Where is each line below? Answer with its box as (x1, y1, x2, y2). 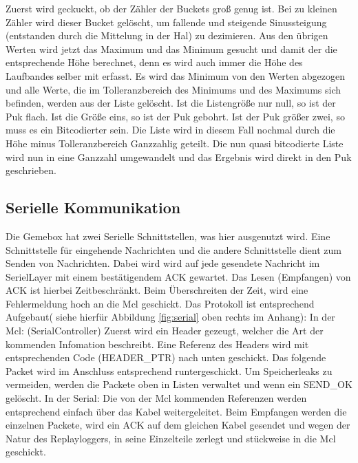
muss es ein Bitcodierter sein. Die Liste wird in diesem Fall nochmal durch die (6, 122, 335, 137)
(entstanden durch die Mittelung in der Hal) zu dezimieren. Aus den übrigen (6, 28, 328, 43)
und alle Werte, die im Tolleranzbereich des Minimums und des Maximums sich (6, 82, 341, 96)
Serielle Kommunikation (6, 197, 181, 218)
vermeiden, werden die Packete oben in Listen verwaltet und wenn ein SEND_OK (6, 377, 352, 391)
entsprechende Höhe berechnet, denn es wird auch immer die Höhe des (6, 55, 303, 69)
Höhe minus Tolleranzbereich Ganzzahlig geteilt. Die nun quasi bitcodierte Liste (6, 136, 344, 150)
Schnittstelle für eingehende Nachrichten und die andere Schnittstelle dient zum (6, 242, 341, 257)
